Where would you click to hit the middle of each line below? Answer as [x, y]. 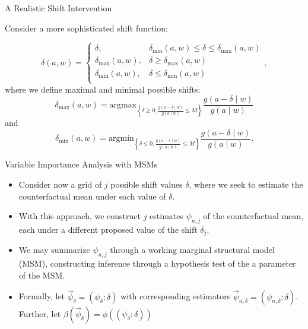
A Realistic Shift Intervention [58, 8]
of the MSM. [42, 275]
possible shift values [147, 184]
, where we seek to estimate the [246, 184]
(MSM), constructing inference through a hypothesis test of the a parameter [157, 263]
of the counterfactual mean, [253, 216]
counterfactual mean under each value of [92, 196]
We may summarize [54, 250]
